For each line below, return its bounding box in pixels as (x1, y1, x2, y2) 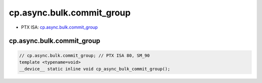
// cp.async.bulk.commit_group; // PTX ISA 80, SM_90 (19, 52, 150, 58)
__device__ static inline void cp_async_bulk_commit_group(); (19, 66, 170, 72)
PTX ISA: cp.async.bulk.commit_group (21, 24, 98, 30)
